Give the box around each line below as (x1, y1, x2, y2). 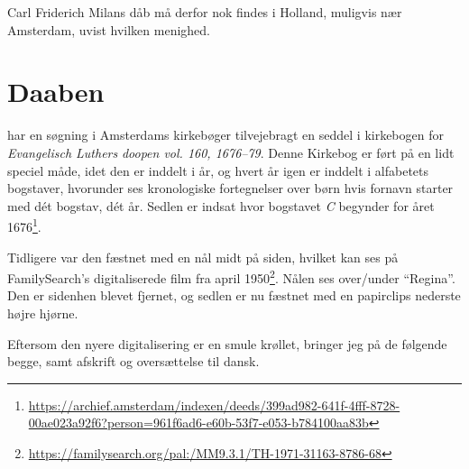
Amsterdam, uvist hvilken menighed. (7, 20, 210, 39)
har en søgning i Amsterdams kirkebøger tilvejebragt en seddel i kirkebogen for (7, 125, 444, 144)
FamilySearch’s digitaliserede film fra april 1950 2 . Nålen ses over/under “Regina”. (7, 266, 455, 287)
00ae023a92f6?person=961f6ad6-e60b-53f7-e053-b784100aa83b (28, 413, 369, 432)
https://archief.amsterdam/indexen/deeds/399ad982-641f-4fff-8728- (28, 395, 400, 414)
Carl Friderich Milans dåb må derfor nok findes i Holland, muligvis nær (7, 3, 402, 21)
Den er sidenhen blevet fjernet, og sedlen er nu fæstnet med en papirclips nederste (7, 286, 461, 305)
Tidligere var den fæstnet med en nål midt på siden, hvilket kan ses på (7, 247, 399, 266)
